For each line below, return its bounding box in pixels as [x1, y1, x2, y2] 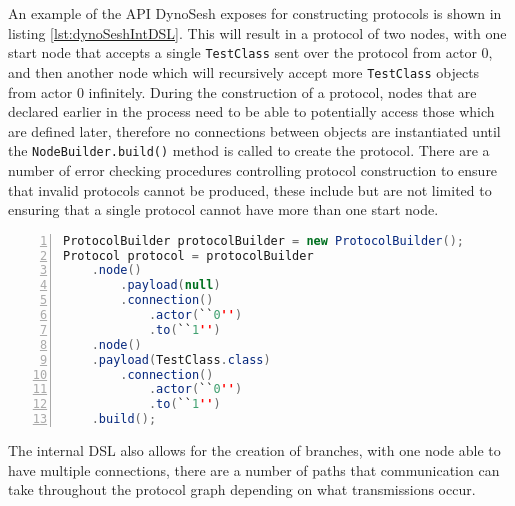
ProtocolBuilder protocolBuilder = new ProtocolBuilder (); [63, 233, 464, 248]
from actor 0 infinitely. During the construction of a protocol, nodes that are [8, 81, 477, 102]
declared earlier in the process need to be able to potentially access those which [8, 101, 495, 122]
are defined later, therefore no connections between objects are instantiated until [8, 120, 501, 141]
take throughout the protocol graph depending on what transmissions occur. [8, 479, 476, 500]
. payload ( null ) [120, 278, 221, 293]
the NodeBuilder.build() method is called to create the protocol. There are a [8, 140, 490, 161]
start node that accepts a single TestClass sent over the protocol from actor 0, [8, 42, 493, 63]
